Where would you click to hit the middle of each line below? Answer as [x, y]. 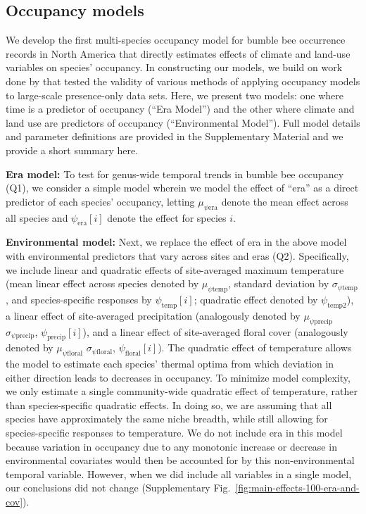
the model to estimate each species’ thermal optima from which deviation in [170, 364]
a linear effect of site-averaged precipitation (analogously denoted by [153, 315]
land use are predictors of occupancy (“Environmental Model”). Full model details [183, 122]
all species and [37, 217]
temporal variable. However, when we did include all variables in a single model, [179, 474]
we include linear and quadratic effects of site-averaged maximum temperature [175, 269]
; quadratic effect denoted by [256, 299]
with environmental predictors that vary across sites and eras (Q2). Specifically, [177, 255]
